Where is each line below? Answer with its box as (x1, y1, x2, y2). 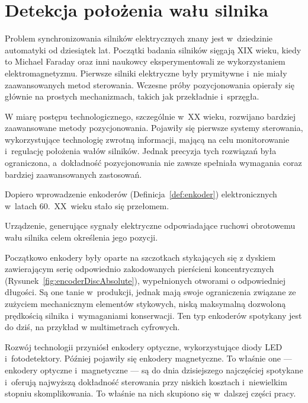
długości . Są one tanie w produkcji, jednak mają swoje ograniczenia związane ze (5, 286, 296, 298)
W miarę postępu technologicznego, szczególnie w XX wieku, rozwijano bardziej (5, 110, 296, 122)
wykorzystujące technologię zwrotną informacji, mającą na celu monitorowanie (5, 133, 290, 145)
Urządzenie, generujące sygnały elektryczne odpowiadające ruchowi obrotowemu (5, 219, 296, 232)
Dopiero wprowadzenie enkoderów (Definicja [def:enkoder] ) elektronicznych (5, 188, 277, 200)
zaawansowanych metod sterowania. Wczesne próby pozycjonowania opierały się (5, 78, 294, 91)
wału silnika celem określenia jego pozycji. (5, 231, 158, 244)
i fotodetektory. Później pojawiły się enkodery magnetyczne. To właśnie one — (5, 352, 292, 364)
